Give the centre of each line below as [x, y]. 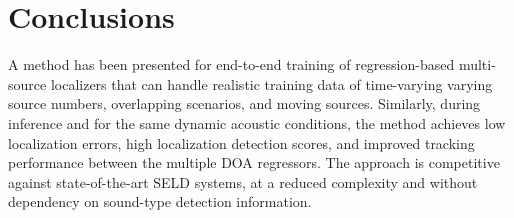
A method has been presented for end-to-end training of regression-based [231, 64]
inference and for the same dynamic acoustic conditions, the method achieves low [257, 122]
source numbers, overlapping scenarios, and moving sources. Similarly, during [244, 103]
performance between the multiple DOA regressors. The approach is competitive [254, 162]
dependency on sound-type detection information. [160, 201]
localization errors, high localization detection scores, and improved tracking [241, 142]
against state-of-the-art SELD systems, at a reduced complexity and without [243, 181]
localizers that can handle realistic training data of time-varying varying [271, 83]
